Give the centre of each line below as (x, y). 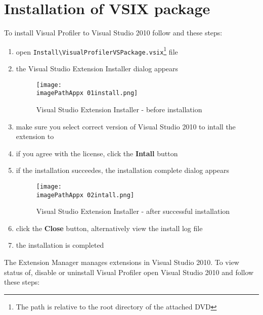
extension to (35, 136)
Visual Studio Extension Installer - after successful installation (133, 211)
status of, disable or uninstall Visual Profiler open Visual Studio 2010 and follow (129, 272)
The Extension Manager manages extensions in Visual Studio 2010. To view (122, 262)
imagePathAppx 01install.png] (87, 93)
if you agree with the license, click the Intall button (97, 153)
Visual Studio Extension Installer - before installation (119, 109)
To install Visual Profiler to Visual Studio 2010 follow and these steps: (113, 33)
